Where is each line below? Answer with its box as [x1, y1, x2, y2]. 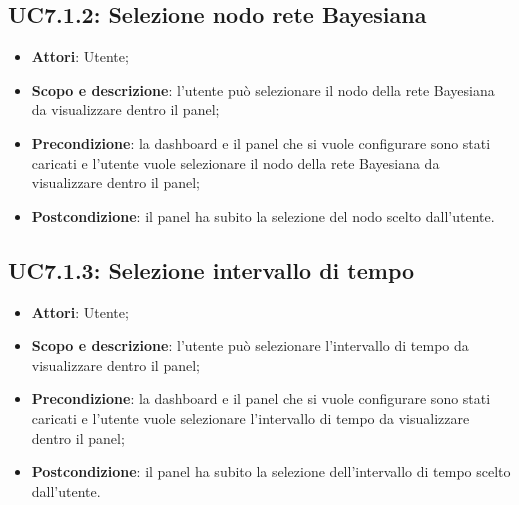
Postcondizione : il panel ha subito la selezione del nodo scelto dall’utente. [31, 205, 495, 226]
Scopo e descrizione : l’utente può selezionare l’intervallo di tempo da [31, 335, 469, 356]
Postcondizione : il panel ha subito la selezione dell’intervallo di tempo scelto [31, 461, 511, 482]
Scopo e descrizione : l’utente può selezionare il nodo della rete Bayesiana [31, 79, 495, 100]
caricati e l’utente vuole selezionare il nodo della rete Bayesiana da [31, 152, 440, 173]
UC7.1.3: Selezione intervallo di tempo [8, 254, 415, 285]
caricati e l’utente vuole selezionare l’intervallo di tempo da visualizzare [31, 407, 470, 428]
